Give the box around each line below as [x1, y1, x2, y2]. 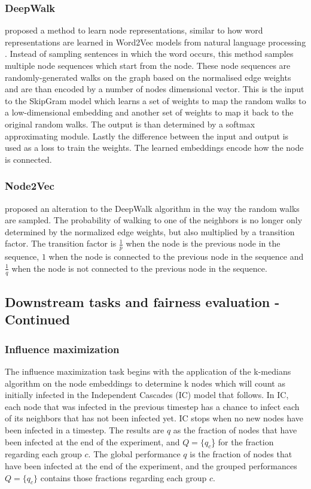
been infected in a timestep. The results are [5, 423, 164, 436]
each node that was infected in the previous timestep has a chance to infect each [5, 400, 300, 412]
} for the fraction [211, 435, 274, 448]
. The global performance [88, 448, 181, 460]
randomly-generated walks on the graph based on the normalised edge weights [5, 71, 291, 83]
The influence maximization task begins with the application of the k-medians [5, 365, 291, 377]
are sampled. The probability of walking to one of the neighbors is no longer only [5, 214, 303, 226]
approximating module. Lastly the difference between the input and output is [5, 129, 289, 142]
